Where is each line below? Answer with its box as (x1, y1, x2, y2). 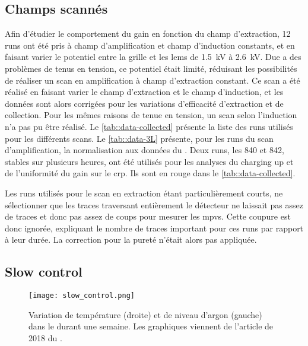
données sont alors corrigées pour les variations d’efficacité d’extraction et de (5, 97, 284, 109)
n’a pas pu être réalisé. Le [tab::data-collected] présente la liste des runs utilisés (5, 120, 293, 132)
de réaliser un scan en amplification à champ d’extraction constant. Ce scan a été (5, 74, 300, 86)
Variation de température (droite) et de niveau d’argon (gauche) (28, 308, 262, 320)
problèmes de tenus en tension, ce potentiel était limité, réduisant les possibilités (5, 62, 297, 74)
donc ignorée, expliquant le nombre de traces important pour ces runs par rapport (5, 221, 304, 234)
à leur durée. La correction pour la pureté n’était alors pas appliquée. (5, 233, 257, 246)
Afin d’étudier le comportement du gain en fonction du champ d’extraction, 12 (5, 27, 291, 40)
